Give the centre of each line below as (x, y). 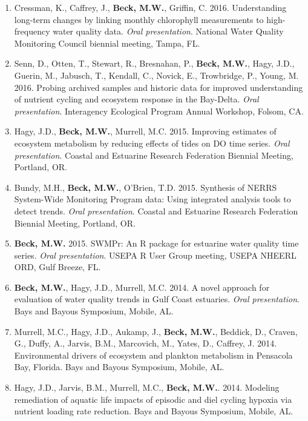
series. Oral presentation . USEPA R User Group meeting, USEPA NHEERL (155, 255)
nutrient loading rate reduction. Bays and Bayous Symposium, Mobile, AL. (154, 411)
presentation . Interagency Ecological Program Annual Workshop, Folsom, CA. (159, 111)
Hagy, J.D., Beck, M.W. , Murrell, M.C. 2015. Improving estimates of (145, 131)
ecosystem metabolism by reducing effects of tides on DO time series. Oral (152, 143)
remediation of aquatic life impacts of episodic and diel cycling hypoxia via (153, 399)
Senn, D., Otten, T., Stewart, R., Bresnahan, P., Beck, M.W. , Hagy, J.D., (154, 63)
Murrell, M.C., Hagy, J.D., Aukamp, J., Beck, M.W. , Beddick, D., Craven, (156, 331)
